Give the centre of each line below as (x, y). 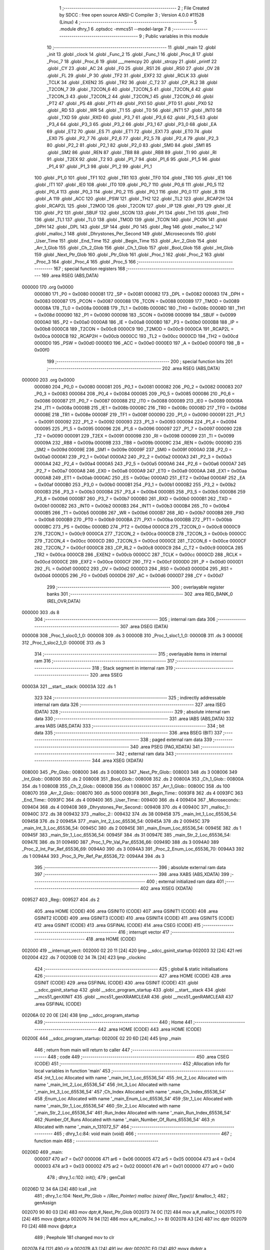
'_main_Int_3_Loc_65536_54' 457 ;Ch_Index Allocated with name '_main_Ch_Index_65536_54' (130, 1091)
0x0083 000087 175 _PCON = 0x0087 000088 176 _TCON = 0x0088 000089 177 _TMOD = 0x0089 (137, 301)
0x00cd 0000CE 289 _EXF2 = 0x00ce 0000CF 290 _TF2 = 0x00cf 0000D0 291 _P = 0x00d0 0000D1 (139, 561)
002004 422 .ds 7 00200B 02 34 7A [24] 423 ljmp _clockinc (84, 957)
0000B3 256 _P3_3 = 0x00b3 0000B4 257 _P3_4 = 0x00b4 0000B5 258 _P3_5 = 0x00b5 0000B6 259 (140, 491)
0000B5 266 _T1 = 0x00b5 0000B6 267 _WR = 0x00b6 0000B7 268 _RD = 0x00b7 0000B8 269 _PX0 (139, 512)
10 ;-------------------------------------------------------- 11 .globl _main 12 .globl (131, 47)
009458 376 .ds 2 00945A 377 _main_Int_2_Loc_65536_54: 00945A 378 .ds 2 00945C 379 (116, 821)
